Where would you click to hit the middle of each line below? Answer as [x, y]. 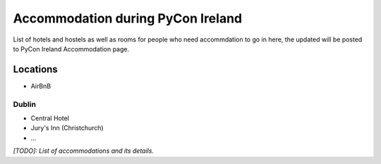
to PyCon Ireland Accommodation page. [71, 49]
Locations [35, 69]
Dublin [25, 104]
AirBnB [41, 86]
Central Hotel [50, 118]
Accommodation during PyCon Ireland [128, 18]
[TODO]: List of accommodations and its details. [84, 151]
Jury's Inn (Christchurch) [67, 128]
